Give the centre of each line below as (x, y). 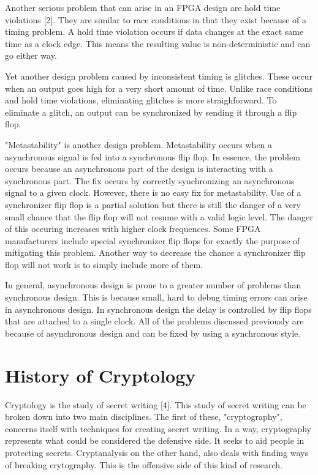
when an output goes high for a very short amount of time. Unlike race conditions (159, 88)
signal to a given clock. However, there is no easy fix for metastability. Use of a (153, 193)
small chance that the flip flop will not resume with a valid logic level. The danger (159, 216)
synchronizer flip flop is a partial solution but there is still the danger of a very (153, 204)
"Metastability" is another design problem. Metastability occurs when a (139, 144)
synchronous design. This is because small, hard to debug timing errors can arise (156, 297)
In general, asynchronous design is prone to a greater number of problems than (153, 285)
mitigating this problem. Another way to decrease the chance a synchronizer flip (155, 252)
